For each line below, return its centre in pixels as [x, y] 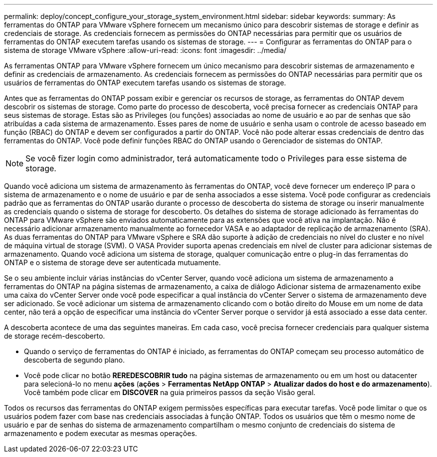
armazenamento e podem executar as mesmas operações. [101, 433]
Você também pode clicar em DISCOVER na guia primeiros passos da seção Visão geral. [170, 392]
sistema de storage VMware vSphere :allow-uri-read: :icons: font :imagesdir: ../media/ [145, 50]
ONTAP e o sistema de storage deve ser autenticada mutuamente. [112, 262]
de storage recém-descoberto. [55, 336]
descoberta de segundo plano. [74, 360]
